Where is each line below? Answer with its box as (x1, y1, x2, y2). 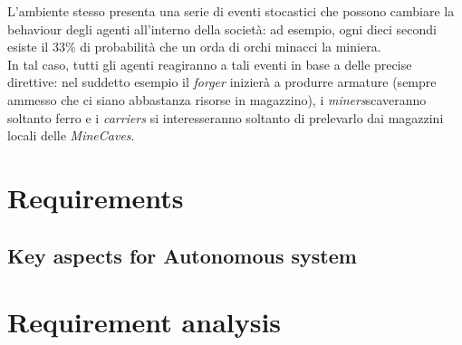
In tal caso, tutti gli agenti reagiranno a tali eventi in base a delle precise (7, 54, 412, 73)
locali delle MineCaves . (7, 126, 135, 145)
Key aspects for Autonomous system (7, 241, 357, 269)
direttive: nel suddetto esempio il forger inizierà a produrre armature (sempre (7, 72, 437, 91)
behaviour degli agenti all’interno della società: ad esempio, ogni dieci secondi (7, 19, 437, 38)
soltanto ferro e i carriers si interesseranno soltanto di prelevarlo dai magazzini (7, 108, 444, 127)
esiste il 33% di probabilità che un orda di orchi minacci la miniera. (7, 37, 381, 56)
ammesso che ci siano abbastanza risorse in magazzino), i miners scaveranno (7, 90, 427, 109)
